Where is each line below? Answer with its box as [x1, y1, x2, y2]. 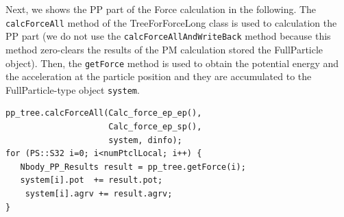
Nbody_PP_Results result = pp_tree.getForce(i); [20, 162, 246, 172]
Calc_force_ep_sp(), [108, 122, 202, 131]
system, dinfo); [108, 135, 182, 145]
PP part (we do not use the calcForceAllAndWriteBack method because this [5, 29, 331, 43]
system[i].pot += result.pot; [20, 175, 163, 186]
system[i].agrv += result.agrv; [25, 188, 173, 199]
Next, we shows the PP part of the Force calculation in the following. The [5, 2, 317, 16]
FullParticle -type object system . [5, 82, 140, 97]
